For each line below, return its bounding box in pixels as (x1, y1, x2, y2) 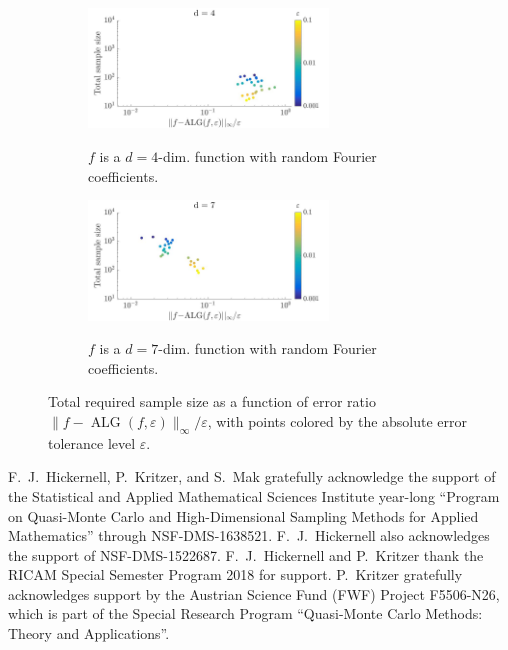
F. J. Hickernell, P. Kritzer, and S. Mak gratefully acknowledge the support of (8, 466, 496, 487)
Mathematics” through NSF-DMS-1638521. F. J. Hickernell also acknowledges (8, 525, 490, 546)
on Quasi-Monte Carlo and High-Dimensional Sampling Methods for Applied (8, 505, 479, 526)
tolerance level (48, 432, 136, 453)
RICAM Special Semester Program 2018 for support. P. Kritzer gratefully (8, 564, 463, 585)
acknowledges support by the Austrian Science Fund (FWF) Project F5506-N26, (8, 583, 500, 604)
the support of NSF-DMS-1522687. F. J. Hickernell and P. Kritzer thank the (8, 544, 484, 565)
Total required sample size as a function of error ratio (48, 391, 376, 412)
